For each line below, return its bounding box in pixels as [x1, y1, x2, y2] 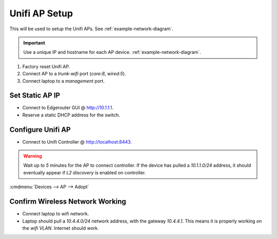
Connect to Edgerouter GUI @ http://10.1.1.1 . [22, 105, 114, 111]
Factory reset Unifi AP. [22, 63, 70, 69]
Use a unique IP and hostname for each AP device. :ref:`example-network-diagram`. [23, 49, 201, 55]
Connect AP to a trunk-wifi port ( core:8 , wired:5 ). [22, 71, 126, 77]
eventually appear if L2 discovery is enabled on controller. [23, 169, 146, 175]
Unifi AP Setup [9, 8, 73, 19]
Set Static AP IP [9, 91, 61, 100]
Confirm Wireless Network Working [9, 197, 127, 206]
